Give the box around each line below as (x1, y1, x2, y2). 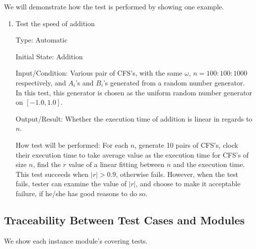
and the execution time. (173, 159, 245, 169)
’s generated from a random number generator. (103, 77, 245, 87)
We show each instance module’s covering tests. (4, 235, 148, 246)
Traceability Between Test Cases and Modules (4, 212, 245, 227)
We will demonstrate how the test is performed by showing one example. (4, 1, 224, 11)
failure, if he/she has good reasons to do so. (15, 188, 148, 198)
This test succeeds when (15, 168, 89, 179)
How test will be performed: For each (15, 139, 128, 150)
